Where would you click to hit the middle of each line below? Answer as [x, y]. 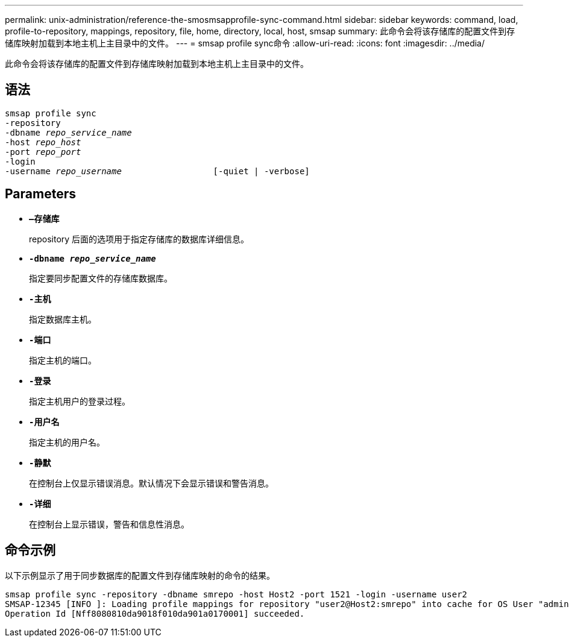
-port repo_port [43, 152]
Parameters [40, 194]
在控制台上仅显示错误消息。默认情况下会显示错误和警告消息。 [151, 483]
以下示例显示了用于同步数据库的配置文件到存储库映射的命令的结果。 [140, 575]
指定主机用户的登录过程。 [80, 401]
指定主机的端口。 [63, 360]
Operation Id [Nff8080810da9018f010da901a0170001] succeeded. [155, 613]
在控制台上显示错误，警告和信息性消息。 [109, 524]
